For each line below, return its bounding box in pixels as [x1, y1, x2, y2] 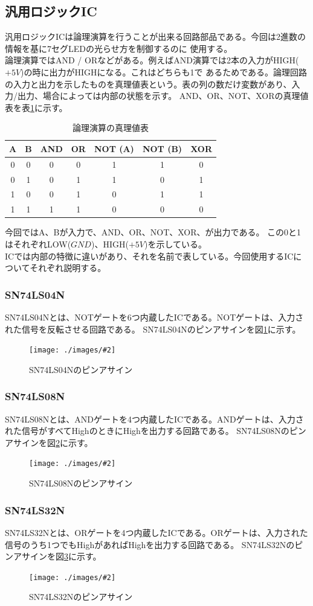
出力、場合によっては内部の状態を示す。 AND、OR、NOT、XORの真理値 [17, 89, 309, 102]
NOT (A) [94, 142, 134, 155]
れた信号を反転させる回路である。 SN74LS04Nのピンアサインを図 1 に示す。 [5, 322, 301, 335]
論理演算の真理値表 [73, 121, 149, 134]
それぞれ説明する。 [30, 261, 106, 274]
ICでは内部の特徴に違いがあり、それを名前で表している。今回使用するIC [5, 249, 294, 262]
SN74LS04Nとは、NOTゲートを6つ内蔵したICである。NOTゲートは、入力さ [5, 311, 304, 324]
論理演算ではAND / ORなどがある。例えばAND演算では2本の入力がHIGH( [5, 54, 299, 66]
